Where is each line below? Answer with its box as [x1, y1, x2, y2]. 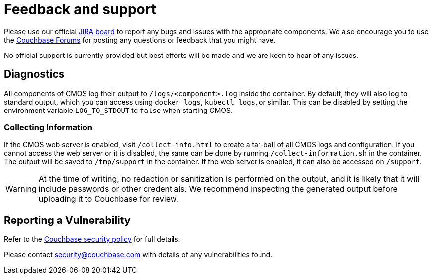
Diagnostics [4, 68, 65, 81]
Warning [5, 184, 37, 194]
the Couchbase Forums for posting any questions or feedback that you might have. [4, 35, 276, 44]
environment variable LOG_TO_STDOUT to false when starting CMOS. [4, 106, 233, 114]
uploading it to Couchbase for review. [38, 194, 179, 204]
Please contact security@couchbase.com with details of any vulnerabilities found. [4, 250, 273, 259]
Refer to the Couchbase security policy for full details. [4, 235, 180, 244]
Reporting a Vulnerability [4, 214, 131, 226]
